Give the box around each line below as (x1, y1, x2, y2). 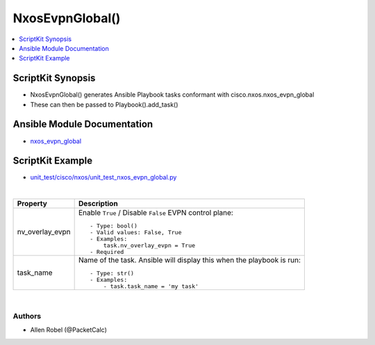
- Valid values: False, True (89, 229, 182, 236)
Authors (12, 311, 42, 321)
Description (78, 199, 118, 209)
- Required (89, 248, 124, 256)
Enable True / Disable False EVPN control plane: (78, 208, 234, 218)
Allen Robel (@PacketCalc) (30, 326, 108, 334)
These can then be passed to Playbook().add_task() (30, 100, 178, 109)
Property (17, 199, 48, 209)
